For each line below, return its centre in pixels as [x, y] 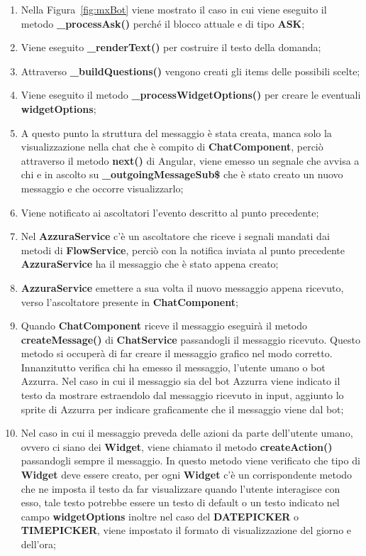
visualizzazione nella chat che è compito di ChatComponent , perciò [172, 147]
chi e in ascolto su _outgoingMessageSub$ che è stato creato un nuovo [182, 174]
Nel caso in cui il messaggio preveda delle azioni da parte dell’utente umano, [187, 433]
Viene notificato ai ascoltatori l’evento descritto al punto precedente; [170, 212]
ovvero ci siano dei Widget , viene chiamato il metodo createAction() [177, 446]
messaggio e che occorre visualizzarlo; [102, 188]
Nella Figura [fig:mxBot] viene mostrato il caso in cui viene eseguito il [174, 9]
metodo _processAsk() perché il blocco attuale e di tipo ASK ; [163, 23]
